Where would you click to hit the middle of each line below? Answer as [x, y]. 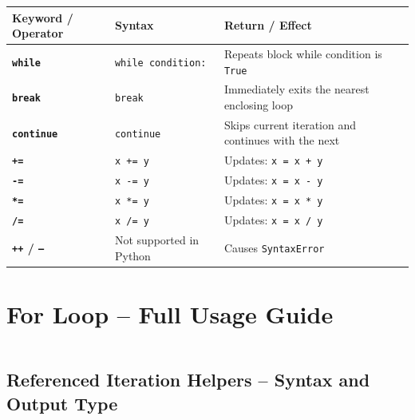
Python [132, 255]
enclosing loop [258, 105]
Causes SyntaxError [274, 247]
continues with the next [282, 140]
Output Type [62, 403]
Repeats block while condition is [303, 53]
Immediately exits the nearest [296, 89]
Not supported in [157, 239]
